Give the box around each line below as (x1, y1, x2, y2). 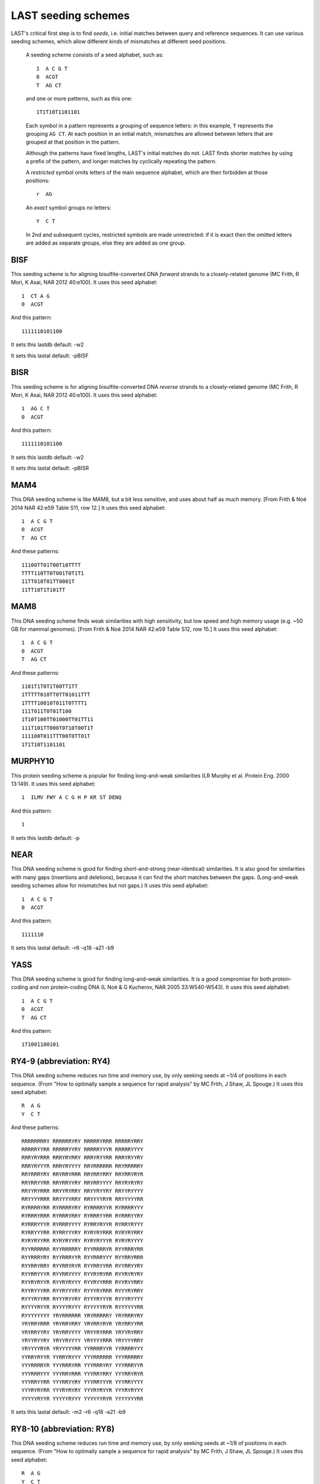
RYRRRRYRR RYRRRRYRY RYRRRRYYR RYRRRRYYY (21, 1204, 143, 1211)
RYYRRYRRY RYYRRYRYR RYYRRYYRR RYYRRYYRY (21, 1262, 143, 1269)
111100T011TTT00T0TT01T (21, 733, 91, 740)
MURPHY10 (11, 756, 55, 766)
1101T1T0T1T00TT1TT (21, 683, 78, 690)
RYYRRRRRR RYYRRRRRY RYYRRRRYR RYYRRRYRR (21, 1245, 143, 1252)
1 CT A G (21, 293, 50, 299)
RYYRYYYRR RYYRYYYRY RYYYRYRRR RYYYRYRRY (21, 1287, 143, 1294)
